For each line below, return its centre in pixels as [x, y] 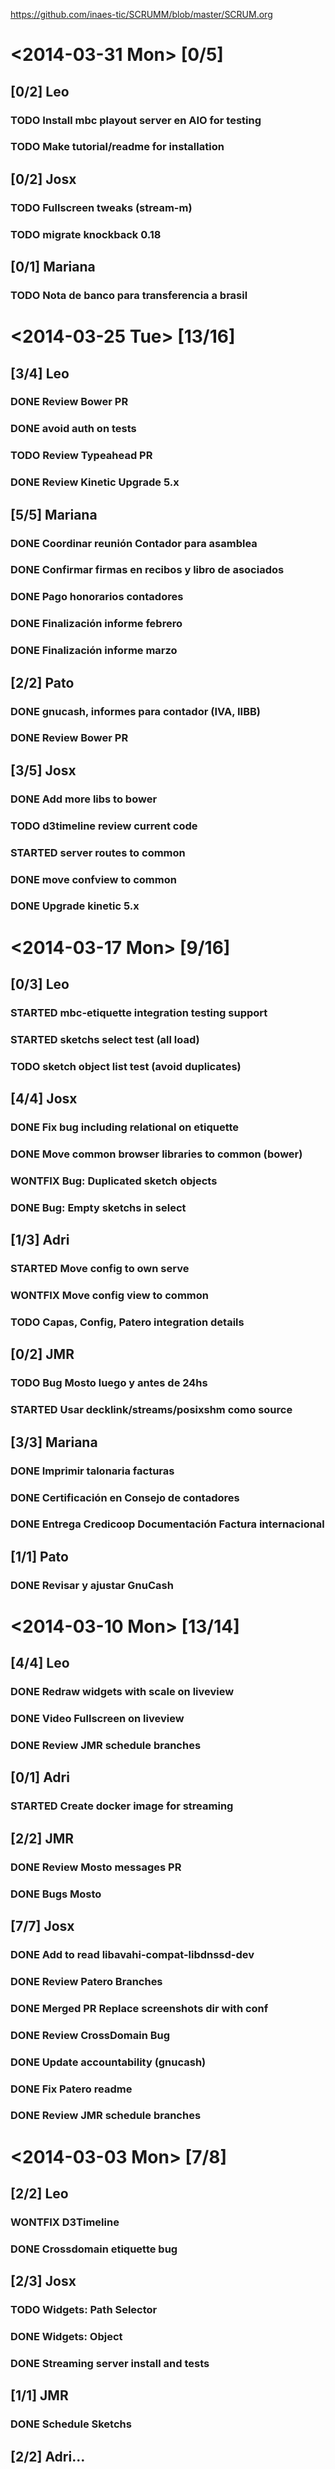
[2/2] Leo [39, 2194]
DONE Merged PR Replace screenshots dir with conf [139, 2008]
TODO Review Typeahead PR [81, 456]
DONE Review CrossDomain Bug [90, 2035]
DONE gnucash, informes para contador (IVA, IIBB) [135, 711]
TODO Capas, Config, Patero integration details [127, 1322]
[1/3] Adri [40, 1240]
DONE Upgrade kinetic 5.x [75, 906]
